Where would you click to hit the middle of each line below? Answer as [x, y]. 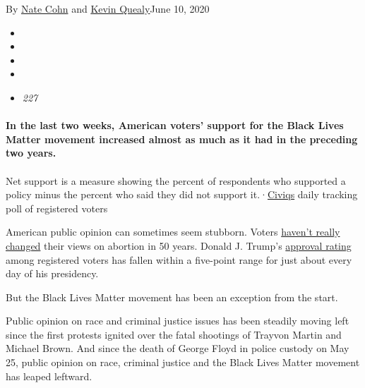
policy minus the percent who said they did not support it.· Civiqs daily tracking [182, 194]
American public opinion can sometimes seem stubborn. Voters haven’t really [173, 232]
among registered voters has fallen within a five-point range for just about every [179, 259]
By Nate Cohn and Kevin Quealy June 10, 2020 [108, 8]
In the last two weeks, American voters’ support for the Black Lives [175, 125]
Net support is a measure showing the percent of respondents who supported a [176, 180]
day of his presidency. [52, 273]
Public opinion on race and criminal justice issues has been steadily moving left [178, 321]
